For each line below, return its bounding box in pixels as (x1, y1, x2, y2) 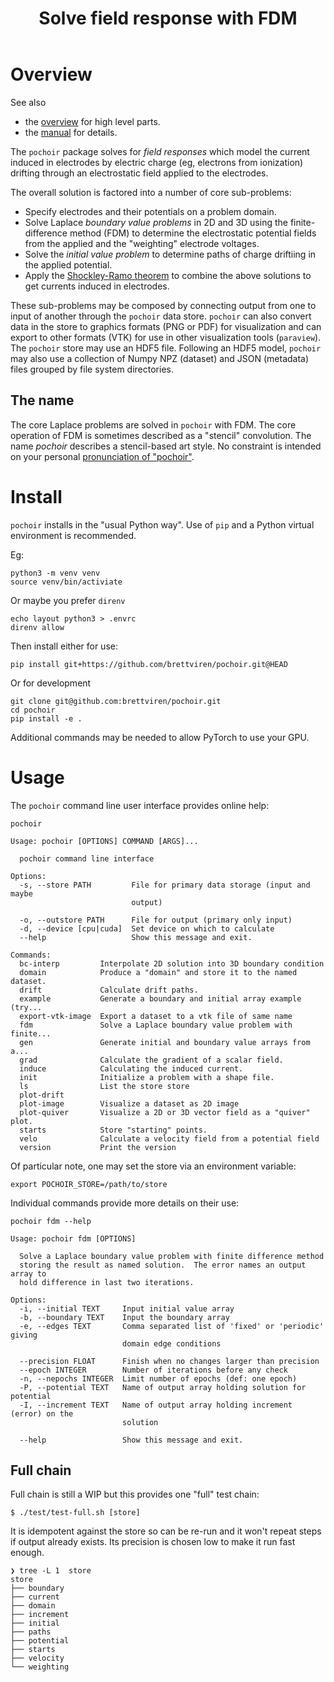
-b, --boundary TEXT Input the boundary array (19, 1312, 230, 1322)
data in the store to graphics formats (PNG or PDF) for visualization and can (10, 320, 322, 332)
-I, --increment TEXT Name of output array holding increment (19, 1400, 293, 1410)
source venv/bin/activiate (10, 577, 123, 587)
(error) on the (10, 1408, 74, 1419)
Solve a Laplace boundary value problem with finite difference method (19, 1251, 325, 1261)
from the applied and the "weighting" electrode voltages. (24, 237, 260, 249)
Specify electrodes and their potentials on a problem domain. (24, 205, 277, 217)
